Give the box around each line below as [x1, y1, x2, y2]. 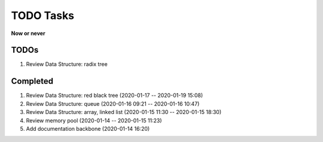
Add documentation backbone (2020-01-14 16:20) [26, 125, 150, 132]
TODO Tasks [11, 9, 75, 22]
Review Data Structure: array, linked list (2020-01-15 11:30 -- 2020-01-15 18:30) [26, 109, 221, 116]
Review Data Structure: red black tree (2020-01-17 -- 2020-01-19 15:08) [26, 92, 203, 99]
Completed [11, 76, 54, 86]
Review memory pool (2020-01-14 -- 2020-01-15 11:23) [26, 116, 162, 124]
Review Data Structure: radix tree [26, 61, 108, 68]
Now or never [11, 30, 45, 37]
